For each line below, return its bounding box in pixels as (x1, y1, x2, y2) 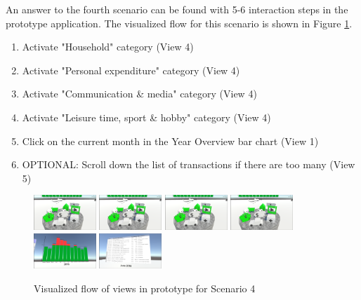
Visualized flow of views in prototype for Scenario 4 (34, 280, 256, 295)
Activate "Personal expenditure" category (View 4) (22, 62, 240, 77)
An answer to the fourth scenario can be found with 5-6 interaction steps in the (6, 2, 348, 16)
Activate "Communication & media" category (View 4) (22, 86, 257, 101)
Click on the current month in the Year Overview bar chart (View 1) (22, 133, 319, 148)
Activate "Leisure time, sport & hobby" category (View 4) (22, 109, 271, 124)
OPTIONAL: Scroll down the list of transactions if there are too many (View (22, 157, 355, 172)
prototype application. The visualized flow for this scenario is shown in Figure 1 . (6, 15, 353, 30)
